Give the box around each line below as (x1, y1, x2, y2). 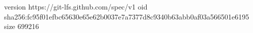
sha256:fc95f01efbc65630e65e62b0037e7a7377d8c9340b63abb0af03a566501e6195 (4, 11, 249, 21)
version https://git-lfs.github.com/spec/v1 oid (4, 1, 148, 11)
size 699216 (4, 21, 39, 31)
